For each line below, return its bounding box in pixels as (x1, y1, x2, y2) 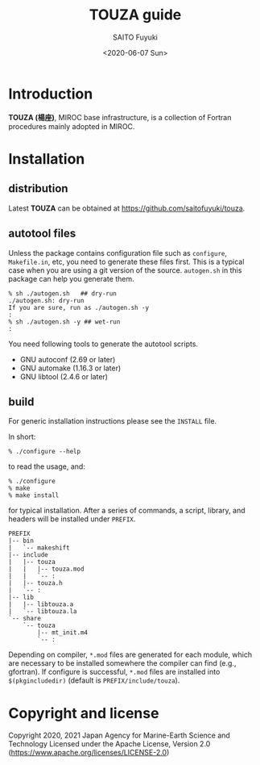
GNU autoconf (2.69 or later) (19, 354, 116, 364)
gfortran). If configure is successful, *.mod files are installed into (8, 667, 221, 677)
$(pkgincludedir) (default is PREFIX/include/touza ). (8, 675, 180, 685)
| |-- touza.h (8, 579, 63, 587)
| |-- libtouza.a (8, 600, 74, 608)
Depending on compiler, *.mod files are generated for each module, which (8, 650, 252, 659)
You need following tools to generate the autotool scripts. (8, 339, 199, 349)
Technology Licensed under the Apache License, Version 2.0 (8, 739, 211, 749)
